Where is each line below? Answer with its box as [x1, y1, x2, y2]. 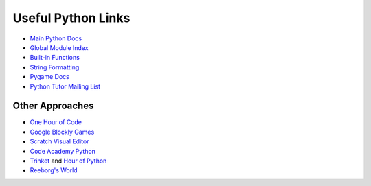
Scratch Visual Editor [30, 137, 89, 146]
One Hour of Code [30, 118, 82, 126]
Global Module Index [30, 43, 89, 51]
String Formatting [30, 62, 80, 71]
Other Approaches [12, 100, 94, 112]
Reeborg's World [30, 166, 78, 174]
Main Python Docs [30, 34, 82, 43]
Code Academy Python [30, 147, 96, 155]
